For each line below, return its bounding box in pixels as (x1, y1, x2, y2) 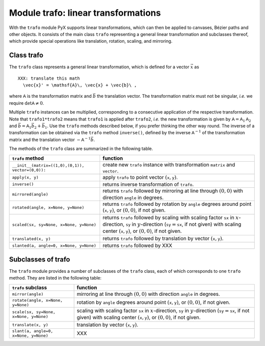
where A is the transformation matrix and (9, 93, 92, 99)
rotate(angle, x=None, (12, 297, 63, 303)
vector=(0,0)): (12, 167, 46, 173)
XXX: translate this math (18, 75, 80, 81)
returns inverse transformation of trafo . (102, 181, 194, 188)
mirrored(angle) (12, 192, 49, 197)
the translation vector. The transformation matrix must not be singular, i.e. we (97, 93, 253, 99)
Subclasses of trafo (9, 255, 71, 263)
